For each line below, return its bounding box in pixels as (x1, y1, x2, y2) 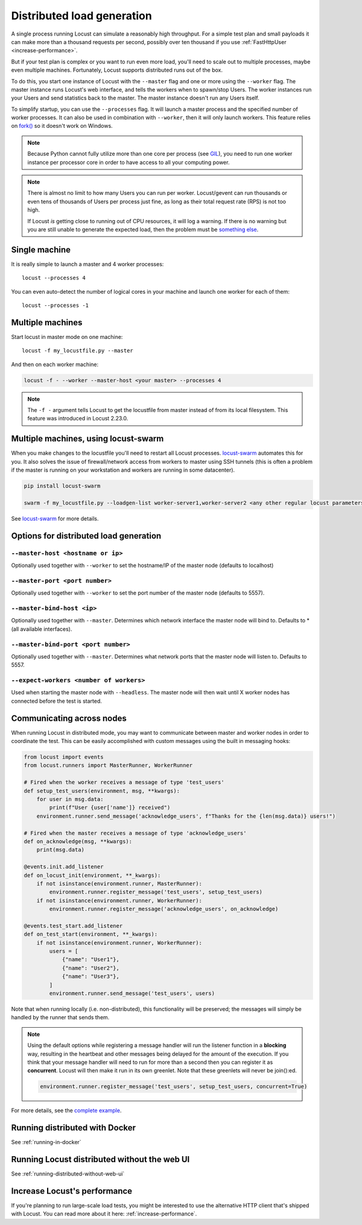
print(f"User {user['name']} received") (49, 804, 171, 811)
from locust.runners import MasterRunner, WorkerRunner (24, 762, 193, 769)
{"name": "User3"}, (62, 973, 120, 980)
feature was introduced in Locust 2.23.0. (27, 415, 129, 422)
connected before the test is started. (11, 697, 103, 704)
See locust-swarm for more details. (11, 514, 99, 522)
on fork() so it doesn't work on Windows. (11, 122, 113, 130)
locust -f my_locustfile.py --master (22, 347, 134, 354)
